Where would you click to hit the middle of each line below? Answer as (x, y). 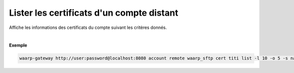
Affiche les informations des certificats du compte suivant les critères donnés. (88, 27)
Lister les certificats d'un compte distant (94, 13)
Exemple (18, 45)
